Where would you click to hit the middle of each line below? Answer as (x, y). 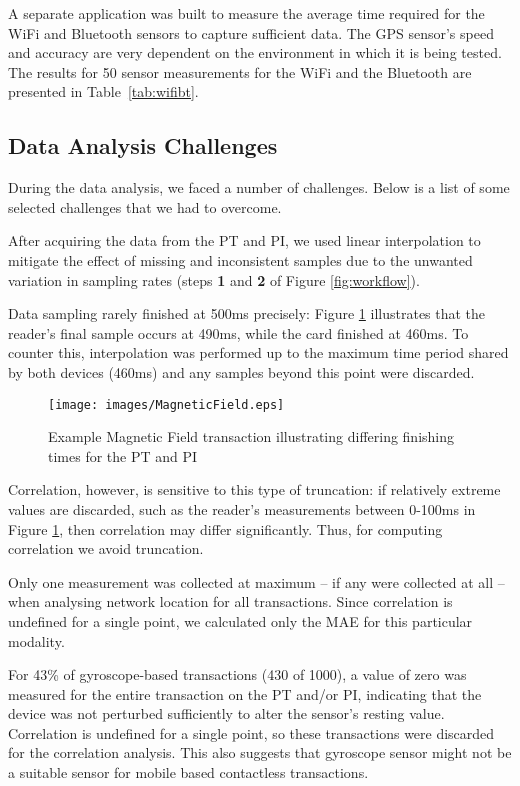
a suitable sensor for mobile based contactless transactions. (188, 772)
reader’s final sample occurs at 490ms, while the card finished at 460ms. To (238, 332)
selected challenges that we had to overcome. (145, 206)
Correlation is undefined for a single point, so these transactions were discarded (251, 732)
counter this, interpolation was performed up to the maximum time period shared (258, 352)
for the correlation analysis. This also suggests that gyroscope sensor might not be (260, 752)
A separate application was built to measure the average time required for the (246, 13)
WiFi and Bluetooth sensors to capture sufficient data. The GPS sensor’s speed (251, 32)
